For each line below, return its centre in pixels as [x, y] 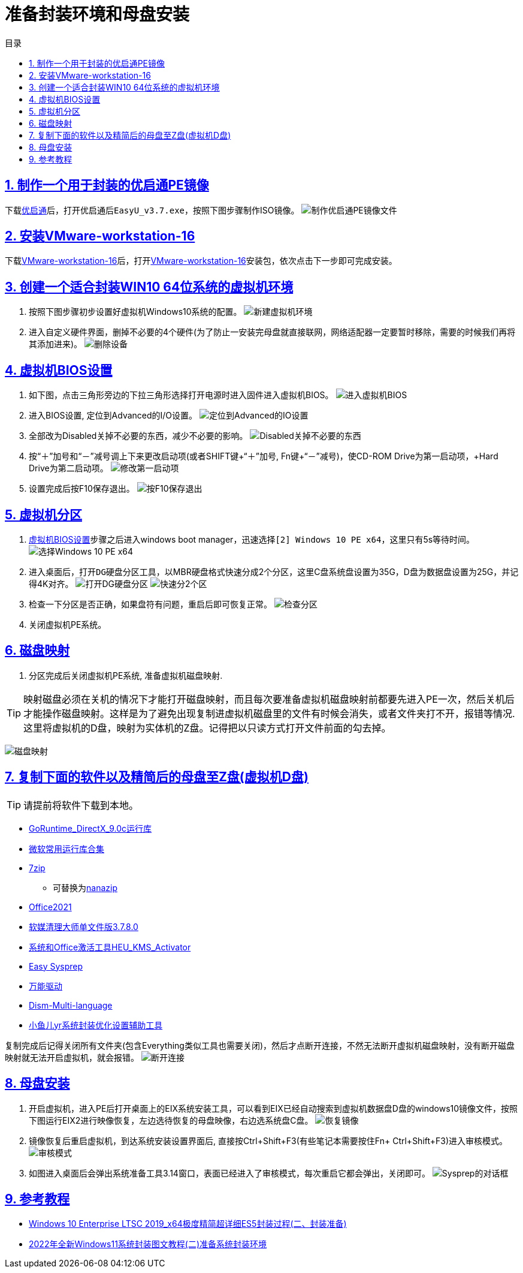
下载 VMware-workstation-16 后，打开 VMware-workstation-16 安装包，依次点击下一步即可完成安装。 [201, 261]
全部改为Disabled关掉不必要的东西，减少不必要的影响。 [138, 436]
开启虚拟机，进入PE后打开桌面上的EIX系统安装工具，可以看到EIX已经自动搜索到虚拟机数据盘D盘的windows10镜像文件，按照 [273, 1108]
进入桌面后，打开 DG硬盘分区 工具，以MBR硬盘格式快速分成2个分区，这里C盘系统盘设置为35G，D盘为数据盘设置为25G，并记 [274, 571]
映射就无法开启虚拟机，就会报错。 [72, 1057]
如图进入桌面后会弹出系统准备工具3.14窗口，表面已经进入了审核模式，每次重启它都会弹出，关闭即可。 [229, 1173]
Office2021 [50, 907]
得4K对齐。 [51, 583]
